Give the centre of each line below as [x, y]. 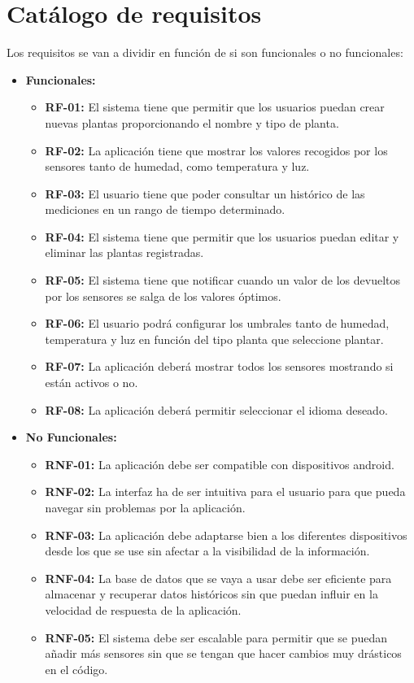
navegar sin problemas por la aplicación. [145, 507]
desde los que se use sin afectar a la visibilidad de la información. [207, 551]
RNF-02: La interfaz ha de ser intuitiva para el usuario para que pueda [225, 492]
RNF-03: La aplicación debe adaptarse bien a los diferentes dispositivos [226, 535]
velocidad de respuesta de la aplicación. [143, 609]
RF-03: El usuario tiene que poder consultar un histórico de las [205, 193]
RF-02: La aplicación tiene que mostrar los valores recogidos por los [216, 150]
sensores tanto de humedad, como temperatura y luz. [177, 166]
